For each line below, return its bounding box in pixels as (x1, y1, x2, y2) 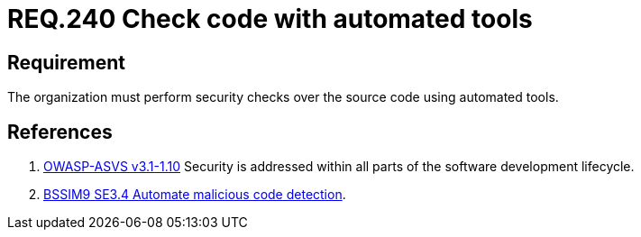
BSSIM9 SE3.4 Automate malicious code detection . (43, 187, 346, 203)
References (7, 120, 113, 143)
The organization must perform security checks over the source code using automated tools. (7, 89, 559, 105)
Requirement (7, 50, 126, 74)
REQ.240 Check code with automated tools (7, 4, 533, 34)
